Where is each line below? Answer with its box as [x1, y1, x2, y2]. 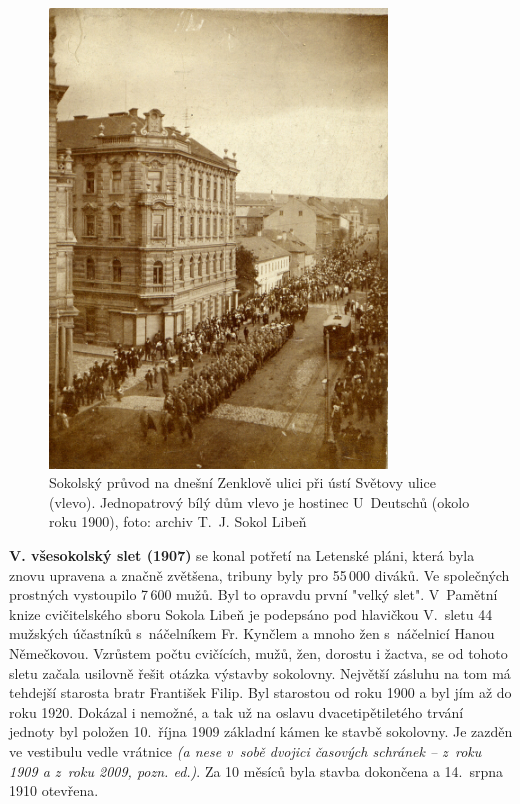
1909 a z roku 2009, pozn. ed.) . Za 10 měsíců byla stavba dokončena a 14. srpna [9, 760, 504, 781]
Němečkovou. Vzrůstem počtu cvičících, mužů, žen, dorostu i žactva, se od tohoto [9, 642, 508, 663]
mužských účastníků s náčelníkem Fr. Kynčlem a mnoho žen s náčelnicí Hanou [9, 623, 495, 644]
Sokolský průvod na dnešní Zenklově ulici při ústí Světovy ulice [49, 472, 436, 493]
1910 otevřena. [9, 780, 99, 801]
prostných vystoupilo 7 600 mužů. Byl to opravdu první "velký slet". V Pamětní [9, 584, 498, 605]
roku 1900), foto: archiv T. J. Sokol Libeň [49, 511, 307, 532]
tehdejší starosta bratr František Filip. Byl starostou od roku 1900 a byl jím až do [9, 682, 512, 703]
